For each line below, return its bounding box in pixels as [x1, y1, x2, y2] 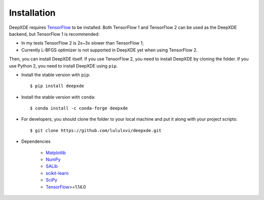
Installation [9, 7, 56, 18]
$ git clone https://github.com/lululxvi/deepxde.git [30, 128, 161, 133]
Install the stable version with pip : [21, 71, 90, 78]
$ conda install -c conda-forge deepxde [30, 106, 128, 111]
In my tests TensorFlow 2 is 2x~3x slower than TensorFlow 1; [21, 40, 144, 46]
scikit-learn [45, 170, 68, 176]
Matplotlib [45, 150, 66, 156]
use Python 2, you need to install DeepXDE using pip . [9, 63, 118, 68]
